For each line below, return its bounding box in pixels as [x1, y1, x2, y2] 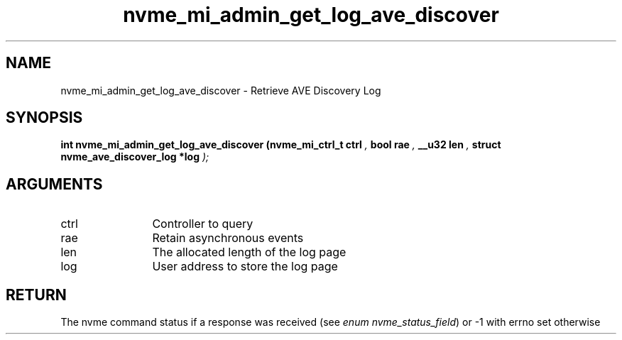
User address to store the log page [152, 259, 338, 274]
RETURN [6, 285, 67, 304]
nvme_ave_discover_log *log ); [60, 150, 209, 163]
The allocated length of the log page [152, 245, 347, 260]
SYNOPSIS [6, 109, 83, 127]
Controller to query [152, 216, 253, 231]
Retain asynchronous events [152, 231, 304, 246]
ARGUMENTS [6, 175, 103, 193]
